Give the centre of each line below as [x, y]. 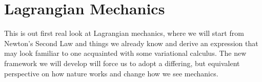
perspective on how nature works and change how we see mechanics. [111, 73]
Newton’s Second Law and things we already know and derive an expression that [131, 43]
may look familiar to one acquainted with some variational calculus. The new [125, 53]
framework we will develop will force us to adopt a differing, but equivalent [122, 63]
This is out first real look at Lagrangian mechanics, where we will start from [124, 33]
